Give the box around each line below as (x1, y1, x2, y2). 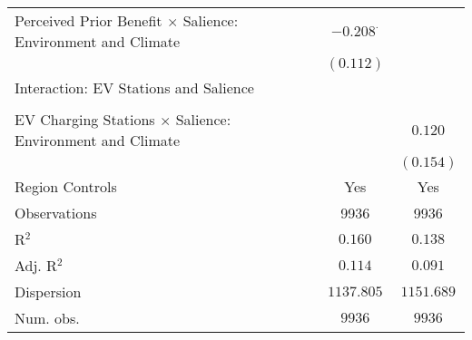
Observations (15, 202, 97, 223)
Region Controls (15, 176, 117, 197)
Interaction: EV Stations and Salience (15, 77, 254, 98)
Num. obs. (15, 307, 80, 328)
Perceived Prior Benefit (15, 10, 162, 31)
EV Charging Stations (15, 109, 155, 130)
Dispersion (15, 281, 82, 302)
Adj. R (15, 255, 57, 276)
